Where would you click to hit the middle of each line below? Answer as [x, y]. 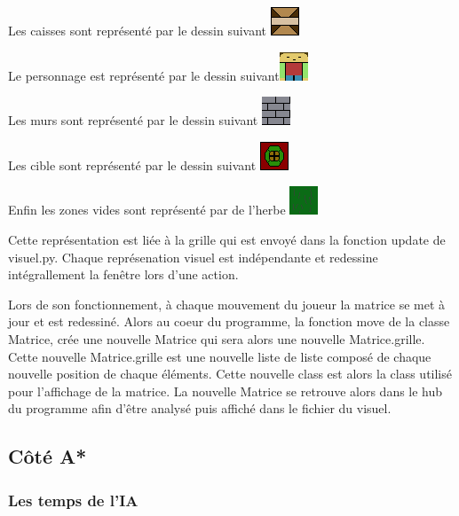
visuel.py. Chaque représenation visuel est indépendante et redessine [193, 257]
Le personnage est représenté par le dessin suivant [144, 75]
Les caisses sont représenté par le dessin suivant [138, 30]
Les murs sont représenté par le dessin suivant [133, 120]
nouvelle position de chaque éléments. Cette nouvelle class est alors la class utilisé [230, 374]
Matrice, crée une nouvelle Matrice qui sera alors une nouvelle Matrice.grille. [217, 338]
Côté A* [47, 456]
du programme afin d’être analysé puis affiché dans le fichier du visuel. [200, 408]
